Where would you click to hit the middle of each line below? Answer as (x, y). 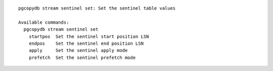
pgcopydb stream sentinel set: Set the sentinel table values (97, 8)
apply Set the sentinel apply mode (78, 51)
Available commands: (44, 22)
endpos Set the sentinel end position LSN (86, 43)
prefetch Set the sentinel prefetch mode (82, 57)
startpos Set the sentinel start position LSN (89, 36)
